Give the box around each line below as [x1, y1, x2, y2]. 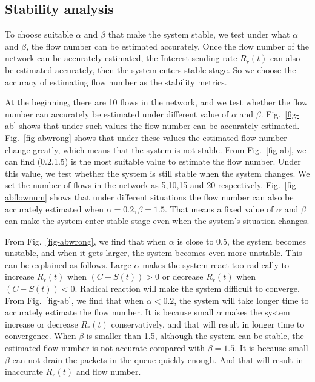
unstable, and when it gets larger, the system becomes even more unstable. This [5, 246, 302, 259]
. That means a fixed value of [164, 202, 274, 215]
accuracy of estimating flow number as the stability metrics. [5, 75, 227, 88]
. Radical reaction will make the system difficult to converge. [75, 282, 300, 295]
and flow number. [76, 365, 141, 378]
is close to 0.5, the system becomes [177, 234, 307, 247]
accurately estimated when [5, 202, 104, 215]
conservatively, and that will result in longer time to [111, 317, 305, 330]
